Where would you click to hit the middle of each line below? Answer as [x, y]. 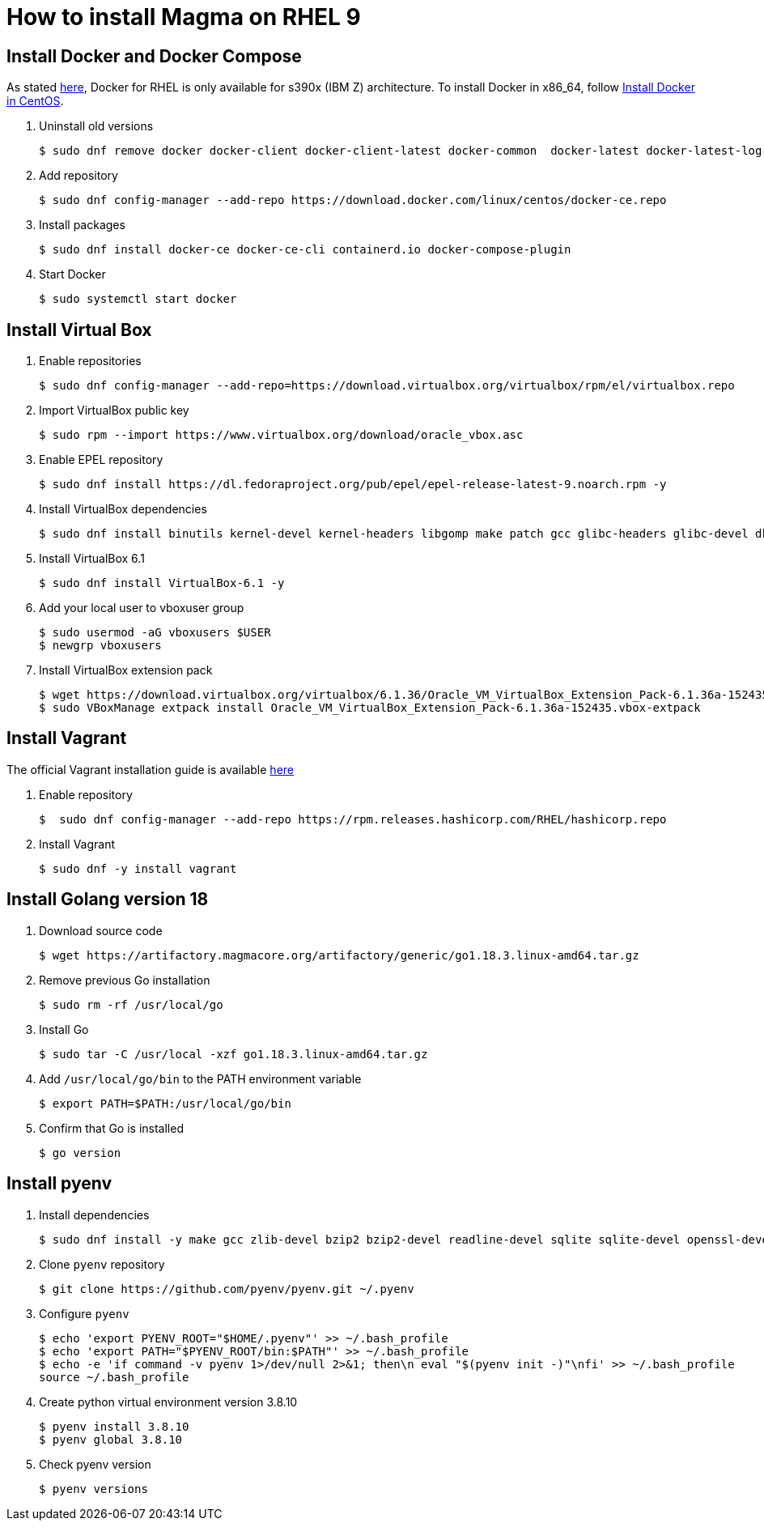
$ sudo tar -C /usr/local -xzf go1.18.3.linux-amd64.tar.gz [233, 1054]
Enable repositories [90, 361]
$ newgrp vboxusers [100, 646]
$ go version [80, 1153]
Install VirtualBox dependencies [123, 509]
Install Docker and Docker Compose [154, 56]
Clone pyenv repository [102, 1264]
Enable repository [86, 794]
